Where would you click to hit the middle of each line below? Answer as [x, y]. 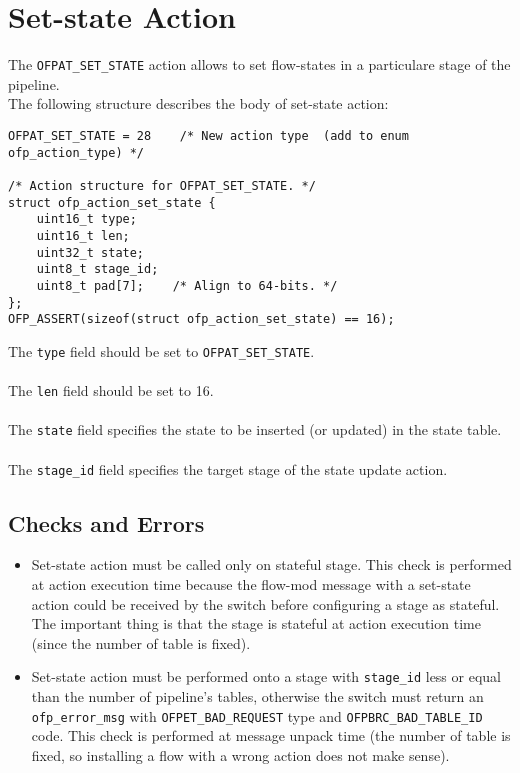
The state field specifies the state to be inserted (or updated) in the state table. [255, 429]
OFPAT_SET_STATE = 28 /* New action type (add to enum [208, 135]
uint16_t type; [86, 219]
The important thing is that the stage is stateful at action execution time [256, 623]
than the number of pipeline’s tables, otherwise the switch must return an [257, 696]
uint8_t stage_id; [97, 269]
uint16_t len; [83, 235]
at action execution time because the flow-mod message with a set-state [251, 584]
